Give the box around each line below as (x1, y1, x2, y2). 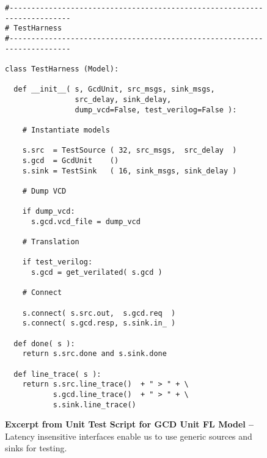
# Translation (22, 238, 79, 247)
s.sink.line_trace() (53, 400, 136, 409)
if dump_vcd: (22, 207, 75, 216)
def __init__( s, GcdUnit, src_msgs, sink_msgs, (13, 85, 215, 94)
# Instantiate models (22, 125, 110, 134)
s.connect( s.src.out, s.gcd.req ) (22, 308, 176, 318)
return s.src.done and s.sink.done (22, 349, 167, 358)
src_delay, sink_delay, (75, 95, 172, 104)
